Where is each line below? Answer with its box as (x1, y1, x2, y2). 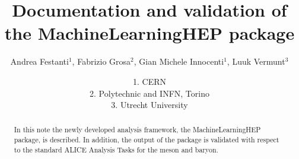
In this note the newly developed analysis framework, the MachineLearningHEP (14, 125, 261, 135)
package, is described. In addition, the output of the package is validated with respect (14, 135, 279, 145)
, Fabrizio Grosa (72, 55, 131, 68)
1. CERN (133, 75, 166, 87)
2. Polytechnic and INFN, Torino (90, 87, 209, 99)
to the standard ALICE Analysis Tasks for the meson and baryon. (14, 144, 218, 154)
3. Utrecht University (111, 98, 188, 111)
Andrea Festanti (10, 55, 69, 68)
